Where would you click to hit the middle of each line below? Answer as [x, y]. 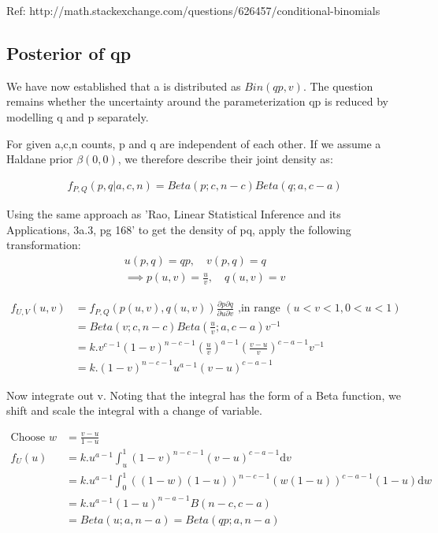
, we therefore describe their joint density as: [225, 159]
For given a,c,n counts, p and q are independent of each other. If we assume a [194, 143]
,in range [259, 309]
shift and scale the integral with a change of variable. [134, 410]
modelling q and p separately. [78, 116]
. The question [338, 86]
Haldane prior [40, 159]
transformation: [44, 245]
